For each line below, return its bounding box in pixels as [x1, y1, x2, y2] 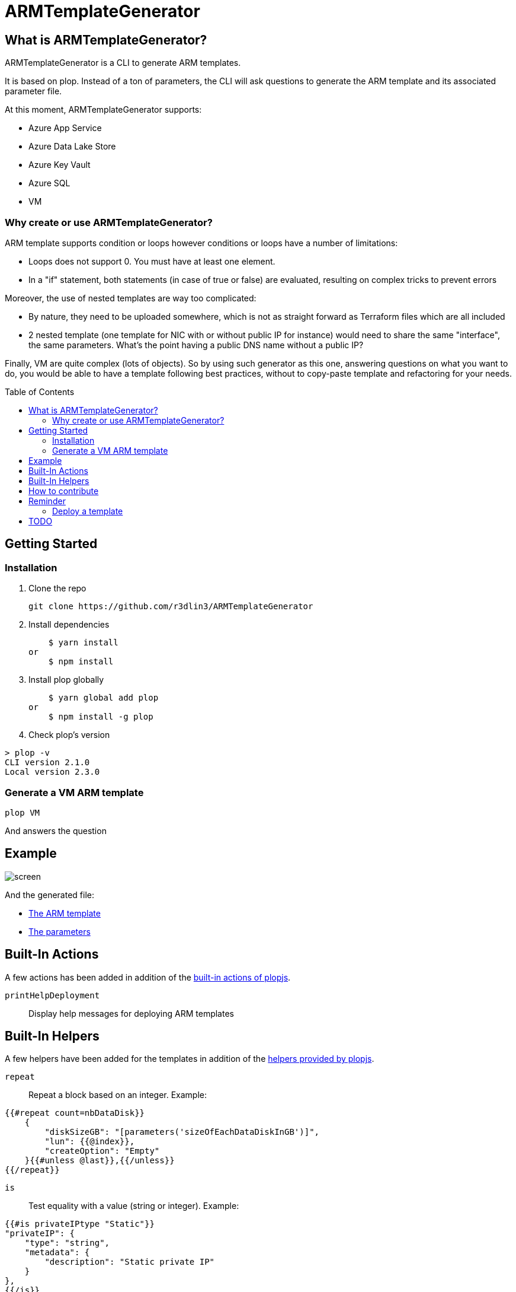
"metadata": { [24, 1248, 90, 1258]
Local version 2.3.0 [5, 767, 100, 777]
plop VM [5, 807, 40, 817]
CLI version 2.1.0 [5, 758, 90, 768]
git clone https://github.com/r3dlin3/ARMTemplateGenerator [28, 602, 313, 612]
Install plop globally [28, 674, 104, 685]
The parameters [28, 926, 91, 937]
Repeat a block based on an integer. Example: [28, 1090, 207, 1100]
